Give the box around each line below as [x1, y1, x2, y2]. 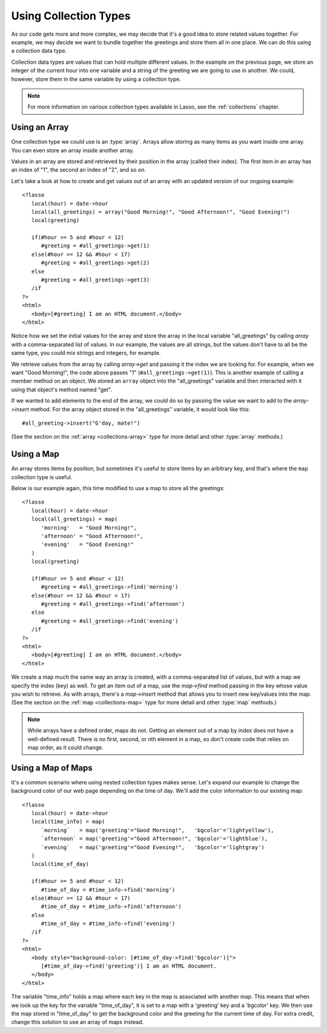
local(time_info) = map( [31, 818, 105, 825]
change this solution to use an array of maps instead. [11, 1018, 144, 1026]
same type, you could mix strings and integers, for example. [11, 349, 161, 357]
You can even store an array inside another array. [11, 146, 134, 154]
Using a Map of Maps [11, 762, 93, 773]
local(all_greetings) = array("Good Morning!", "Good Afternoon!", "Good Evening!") [31, 208, 291, 215]
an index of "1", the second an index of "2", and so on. [11, 166, 147, 173]
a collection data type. [11, 47, 67, 55]
